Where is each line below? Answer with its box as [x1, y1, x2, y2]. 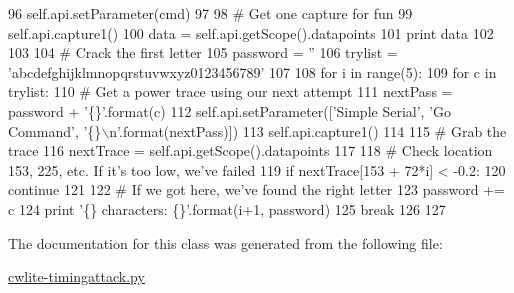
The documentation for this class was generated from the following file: [8, 232, 443, 253]
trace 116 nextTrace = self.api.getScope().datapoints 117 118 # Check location [8, 140, 493, 161]
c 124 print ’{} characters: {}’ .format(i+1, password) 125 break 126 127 [8, 198, 446, 219]
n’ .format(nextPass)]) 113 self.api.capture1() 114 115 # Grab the [109, 120, 507, 141]
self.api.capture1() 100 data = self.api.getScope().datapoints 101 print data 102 [8, 22, 494, 43]
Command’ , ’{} [8, 120, 102, 141]
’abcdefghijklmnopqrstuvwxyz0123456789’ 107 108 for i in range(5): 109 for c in [8, 61, 497, 82]
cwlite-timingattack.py [8, 266, 145, 287]
